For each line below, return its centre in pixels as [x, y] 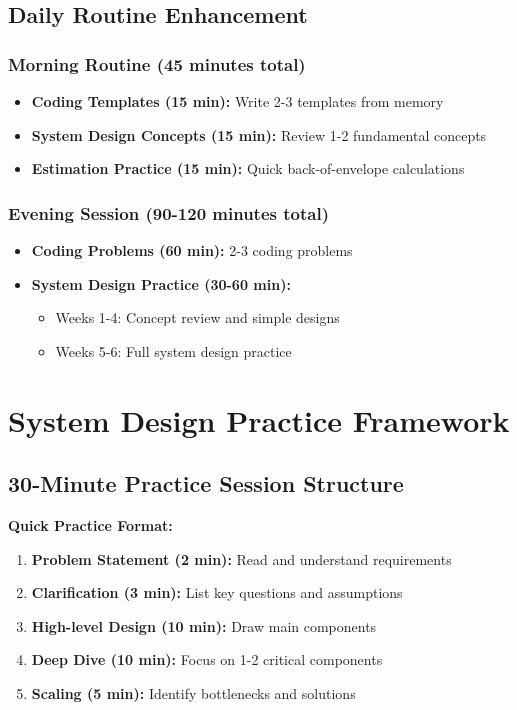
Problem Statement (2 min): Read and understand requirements [241, 558]
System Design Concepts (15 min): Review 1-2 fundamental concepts [259, 134]
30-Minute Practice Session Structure [206, 483]
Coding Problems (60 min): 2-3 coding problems [192, 250]
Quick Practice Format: [90, 524]
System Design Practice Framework [259, 419]
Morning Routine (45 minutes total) [157, 63]
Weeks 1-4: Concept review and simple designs [197, 317]
